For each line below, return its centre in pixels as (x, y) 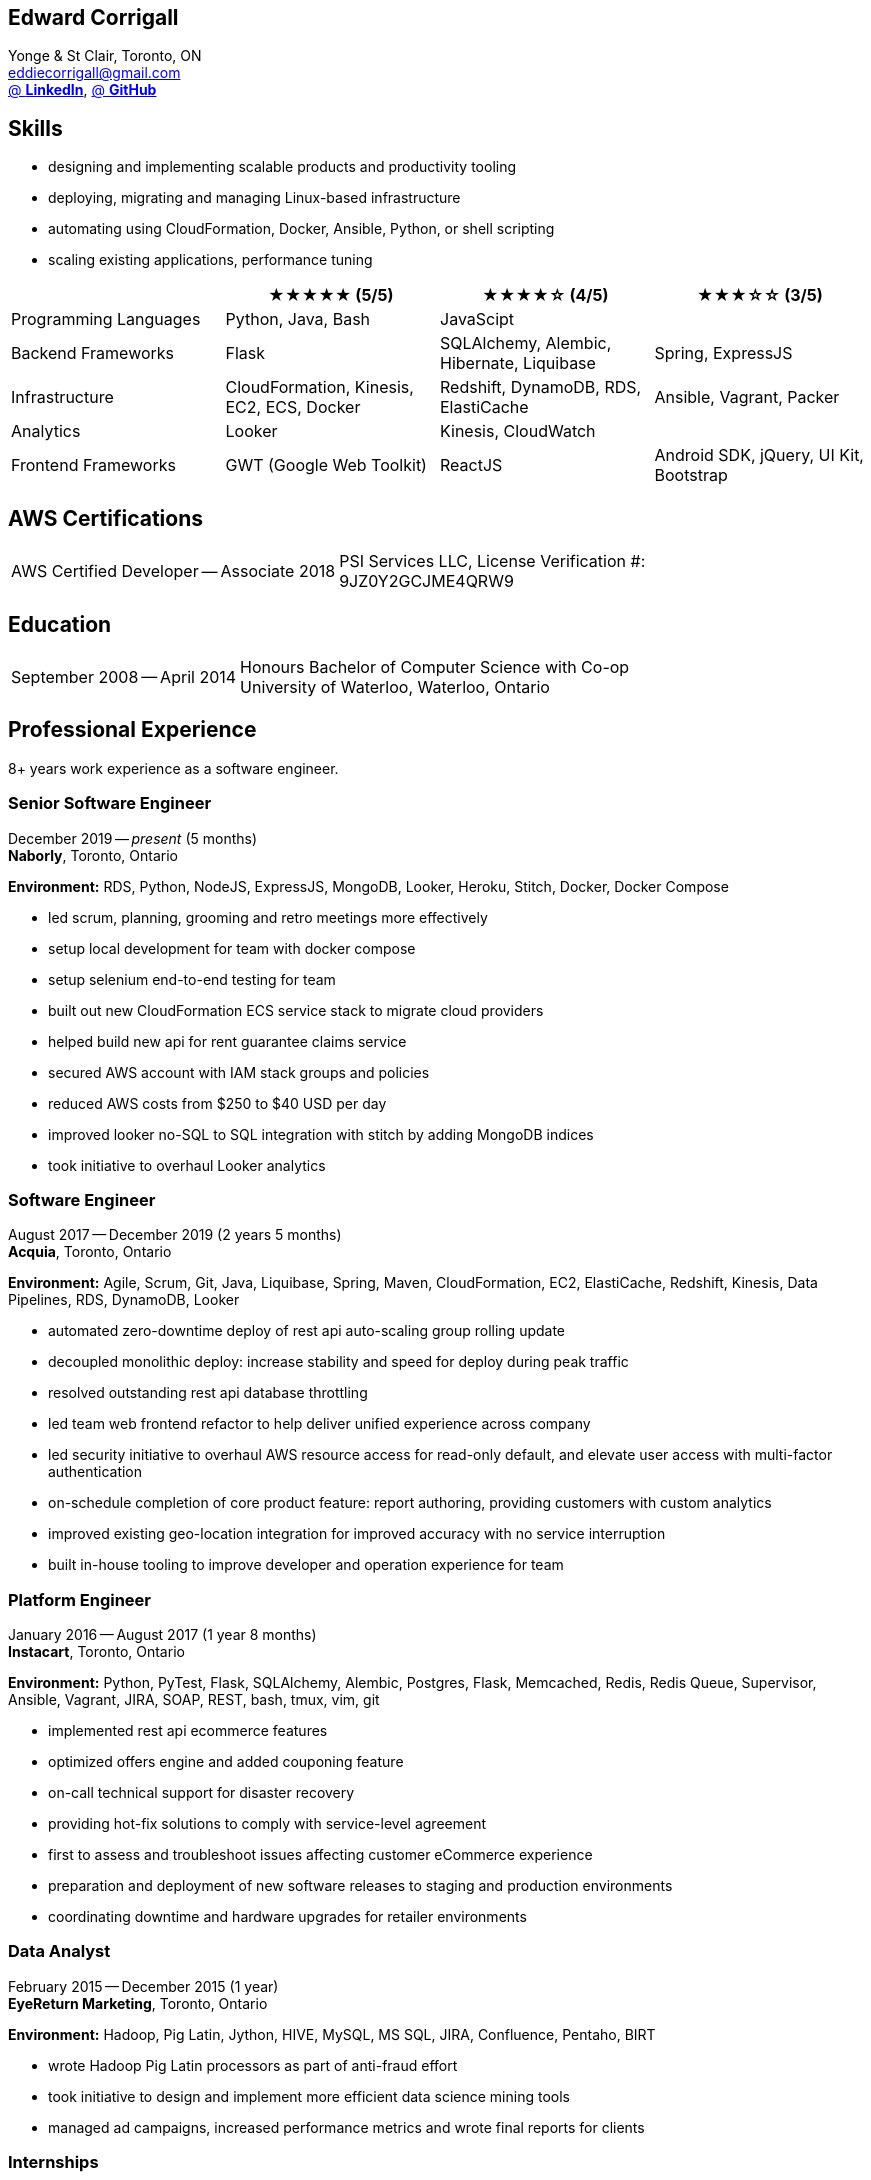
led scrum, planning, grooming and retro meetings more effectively (268, 917)
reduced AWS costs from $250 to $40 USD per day (217, 1103)
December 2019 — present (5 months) (133, 838)
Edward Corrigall (93, 17)
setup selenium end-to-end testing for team (192, 979)
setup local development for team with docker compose (232, 948)
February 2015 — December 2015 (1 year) (143, 1986)
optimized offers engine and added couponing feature (226, 1762)
